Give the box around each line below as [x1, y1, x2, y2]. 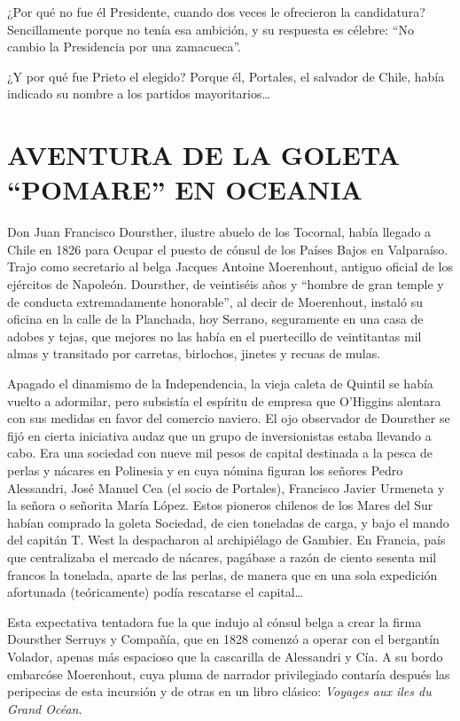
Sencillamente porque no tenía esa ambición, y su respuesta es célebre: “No [7, 20, 414, 38]
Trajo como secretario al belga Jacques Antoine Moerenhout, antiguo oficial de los [7, 257, 454, 276]
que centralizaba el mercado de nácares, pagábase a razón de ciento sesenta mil [7, 547, 437, 566]
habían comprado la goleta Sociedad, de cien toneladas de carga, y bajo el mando [7, 513, 449, 531]
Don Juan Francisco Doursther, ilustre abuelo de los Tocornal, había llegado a [7, 223, 432, 241]
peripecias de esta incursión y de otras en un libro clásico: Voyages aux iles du [7, 682, 432, 701]
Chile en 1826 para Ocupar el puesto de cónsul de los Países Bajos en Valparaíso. [7, 239, 448, 258]
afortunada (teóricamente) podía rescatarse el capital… [7, 583, 304, 601]
